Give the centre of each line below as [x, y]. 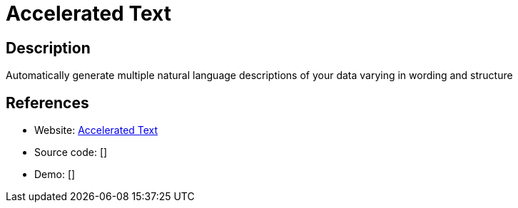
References [47, 103]
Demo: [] [55, 175]
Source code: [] [71, 152]
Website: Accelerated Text [96, 130]
